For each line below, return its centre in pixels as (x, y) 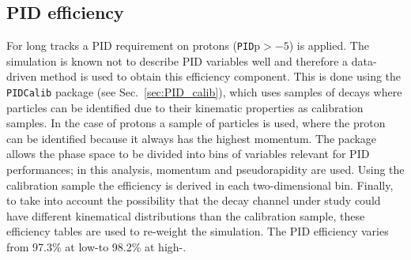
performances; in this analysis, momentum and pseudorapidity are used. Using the (205, 170)
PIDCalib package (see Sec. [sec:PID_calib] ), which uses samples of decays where (204, 92)
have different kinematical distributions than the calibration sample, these (186, 215)
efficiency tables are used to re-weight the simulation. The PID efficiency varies (198, 231)
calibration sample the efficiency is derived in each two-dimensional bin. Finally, (200, 185)
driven (22, 76)
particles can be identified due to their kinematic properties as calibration (185, 107)
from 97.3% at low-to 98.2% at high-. (96, 247)
